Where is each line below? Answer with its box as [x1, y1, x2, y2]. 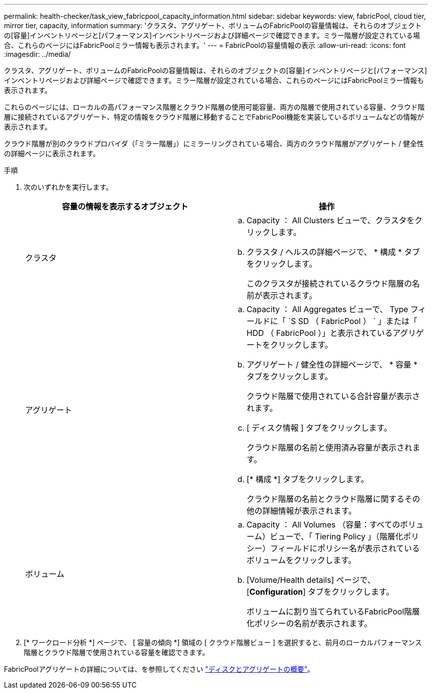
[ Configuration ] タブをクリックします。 [247, 587, 394, 597]
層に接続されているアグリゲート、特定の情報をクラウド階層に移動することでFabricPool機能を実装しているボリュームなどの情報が [4, 113, 424, 121]
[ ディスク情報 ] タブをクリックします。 [247, 423, 392, 433]
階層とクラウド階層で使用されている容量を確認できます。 [24, 648, 210, 656]
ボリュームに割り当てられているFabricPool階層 [247, 607, 420, 616]
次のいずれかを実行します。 [24, 183, 113, 191]
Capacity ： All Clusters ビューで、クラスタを [247, 215, 415, 225]
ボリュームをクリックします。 [247, 555, 356, 565]
